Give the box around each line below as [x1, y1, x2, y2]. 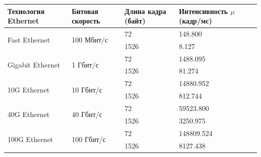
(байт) [124, 15, 146, 26]
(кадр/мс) [179, 15, 212, 26]
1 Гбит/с [72, 59, 99, 70]
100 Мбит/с [72, 34, 108, 45]
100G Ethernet [8, 134, 53, 144]
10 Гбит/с [72, 84, 102, 94]
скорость [72, 15, 100, 26]
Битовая [72, 5, 98, 16]
